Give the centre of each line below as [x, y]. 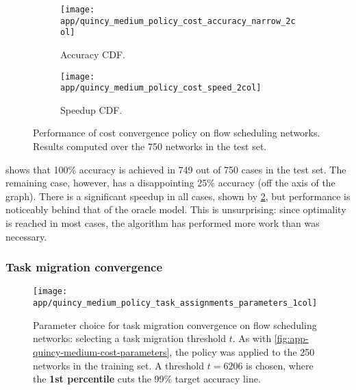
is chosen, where [280, 365]
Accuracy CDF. [93, 54]
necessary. [26, 236]
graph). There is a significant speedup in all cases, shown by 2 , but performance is [178, 196]
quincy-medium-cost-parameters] [101, 351]
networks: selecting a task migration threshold [129, 338]
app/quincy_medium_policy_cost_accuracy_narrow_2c [178, 21]
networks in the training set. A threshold [119, 365]
